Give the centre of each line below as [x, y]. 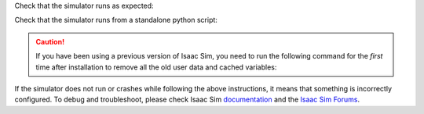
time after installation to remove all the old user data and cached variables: [156, 67]
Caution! [50, 41]
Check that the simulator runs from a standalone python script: [116, 20]
